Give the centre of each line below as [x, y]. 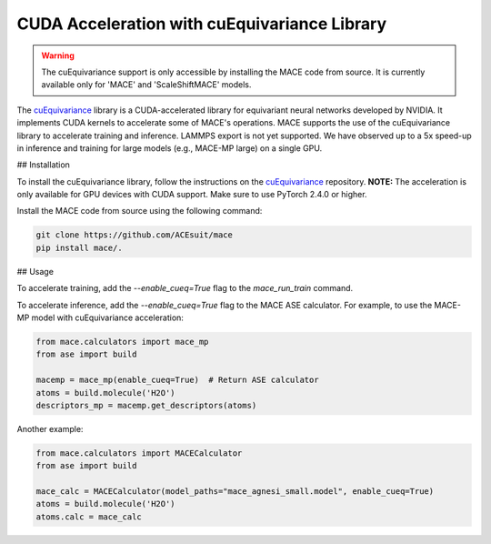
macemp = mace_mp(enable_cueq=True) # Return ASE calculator [177, 380]
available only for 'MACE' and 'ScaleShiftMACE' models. [146, 85]
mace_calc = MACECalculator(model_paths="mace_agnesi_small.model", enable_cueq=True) [235, 492]
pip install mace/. [79, 247]
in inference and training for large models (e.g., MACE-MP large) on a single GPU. [170, 148]
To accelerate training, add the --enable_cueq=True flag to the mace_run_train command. [185, 288]
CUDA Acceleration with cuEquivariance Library [202, 24]
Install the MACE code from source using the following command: [140, 211]
